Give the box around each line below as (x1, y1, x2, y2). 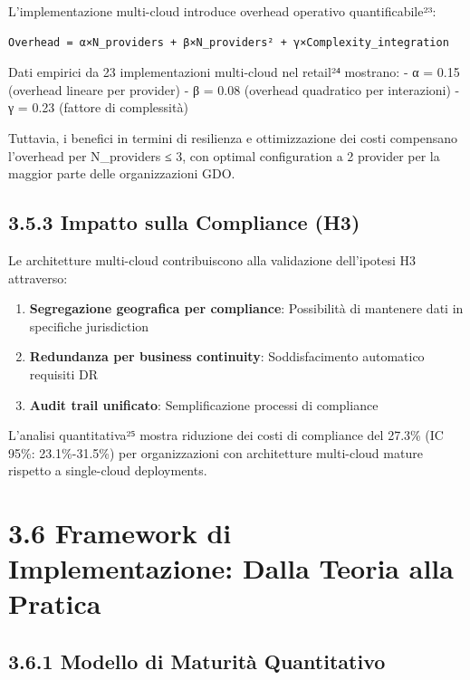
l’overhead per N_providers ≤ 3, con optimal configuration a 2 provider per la (8, 146, 440, 165)
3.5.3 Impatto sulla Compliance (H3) (8, 208, 360, 236)
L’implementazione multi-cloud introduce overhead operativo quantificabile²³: (8, 2, 436, 20)
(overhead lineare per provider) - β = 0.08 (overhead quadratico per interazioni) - (8, 80, 460, 99)
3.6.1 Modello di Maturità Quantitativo (8, 647, 386, 675)
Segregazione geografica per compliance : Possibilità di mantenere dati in (29, 299, 464, 318)
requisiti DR (29, 364, 98, 383)
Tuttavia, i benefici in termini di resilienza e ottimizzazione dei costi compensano (8, 128, 458, 147)
